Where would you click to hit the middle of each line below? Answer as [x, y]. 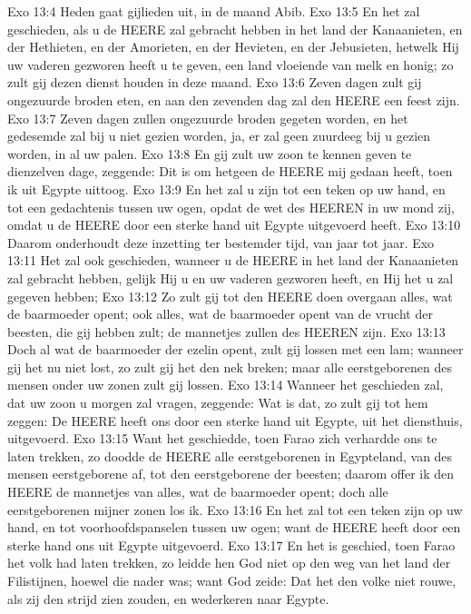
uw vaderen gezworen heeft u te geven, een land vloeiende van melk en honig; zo [231, 64]
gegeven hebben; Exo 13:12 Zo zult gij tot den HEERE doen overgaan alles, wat [230, 296]
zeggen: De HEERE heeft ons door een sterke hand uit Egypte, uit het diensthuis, [235, 420]
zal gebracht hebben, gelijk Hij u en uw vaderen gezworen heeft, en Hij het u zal [231, 277]
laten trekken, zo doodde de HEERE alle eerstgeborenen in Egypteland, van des [230, 456]
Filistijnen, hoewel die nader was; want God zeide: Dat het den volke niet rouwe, [232, 580]
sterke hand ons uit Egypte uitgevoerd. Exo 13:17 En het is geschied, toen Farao [231, 545]
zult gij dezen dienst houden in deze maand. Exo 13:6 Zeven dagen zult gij [215, 82]
